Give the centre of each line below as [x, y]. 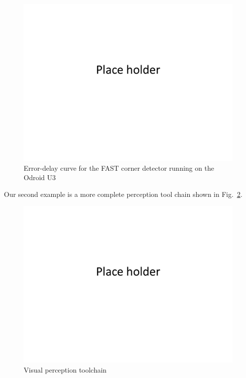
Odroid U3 [40, 177]
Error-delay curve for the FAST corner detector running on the [119, 168]
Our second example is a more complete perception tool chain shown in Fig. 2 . [123, 194]
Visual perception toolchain [65, 369]
